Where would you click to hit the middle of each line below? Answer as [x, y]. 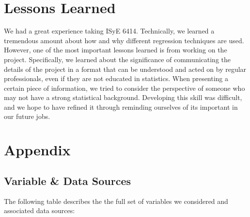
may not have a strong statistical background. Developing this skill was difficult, [123, 97]
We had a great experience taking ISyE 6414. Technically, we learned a [109, 31]
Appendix [37, 150]
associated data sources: [39, 210]
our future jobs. [27, 116]
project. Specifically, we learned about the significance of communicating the [117, 59]
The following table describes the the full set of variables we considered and [116, 201]
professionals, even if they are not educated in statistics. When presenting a [116, 78]
